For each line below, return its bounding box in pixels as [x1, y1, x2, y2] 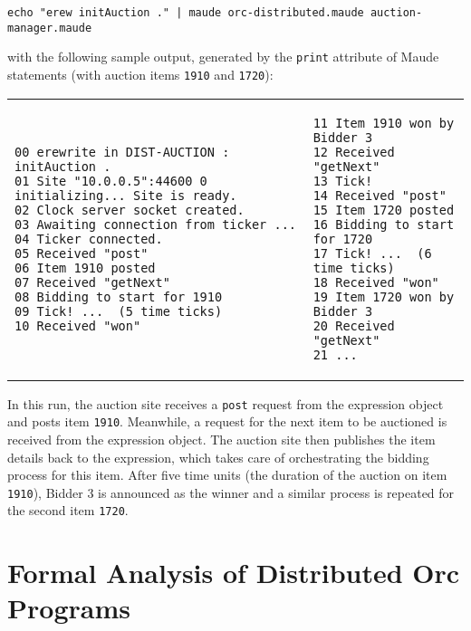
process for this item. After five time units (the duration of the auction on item [7, 465, 447, 484]
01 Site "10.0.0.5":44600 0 [14, 173, 207, 188]
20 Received [312, 318, 395, 333]
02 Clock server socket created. [14, 202, 245, 217]
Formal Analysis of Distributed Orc [7, 554, 460, 591]
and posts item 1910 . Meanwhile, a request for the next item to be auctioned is [7, 412, 447, 431]
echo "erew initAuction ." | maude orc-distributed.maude [7, 6, 364, 19]
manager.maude [7, 21, 92, 34]
